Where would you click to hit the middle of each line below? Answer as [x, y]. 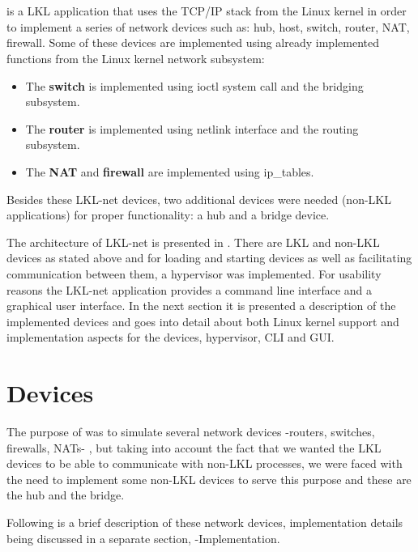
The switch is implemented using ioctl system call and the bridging [194, 85]
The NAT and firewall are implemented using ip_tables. [170, 171]
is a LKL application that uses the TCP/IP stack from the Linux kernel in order [207, 11]
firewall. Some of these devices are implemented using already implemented [193, 42]
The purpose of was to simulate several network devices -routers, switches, [191, 431]
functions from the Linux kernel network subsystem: [136, 58]
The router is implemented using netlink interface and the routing [192, 128]
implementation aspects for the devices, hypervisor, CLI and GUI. [171, 337]
